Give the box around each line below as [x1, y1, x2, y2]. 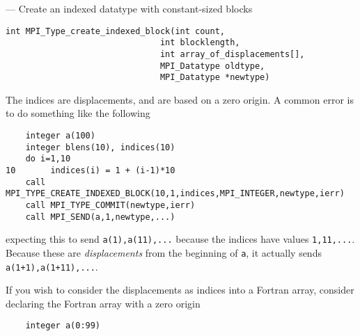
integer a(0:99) [25, 321, 101, 331]
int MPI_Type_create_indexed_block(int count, [6, 26, 225, 36]
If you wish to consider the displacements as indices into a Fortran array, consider [6, 282, 354, 297]
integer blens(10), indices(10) [25, 142, 175, 152]
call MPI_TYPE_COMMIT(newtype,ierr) [25, 200, 196, 210]
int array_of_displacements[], [159, 49, 305, 59]
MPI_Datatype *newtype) [159, 72, 270, 83]
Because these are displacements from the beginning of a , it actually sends [6, 245, 322, 259]
